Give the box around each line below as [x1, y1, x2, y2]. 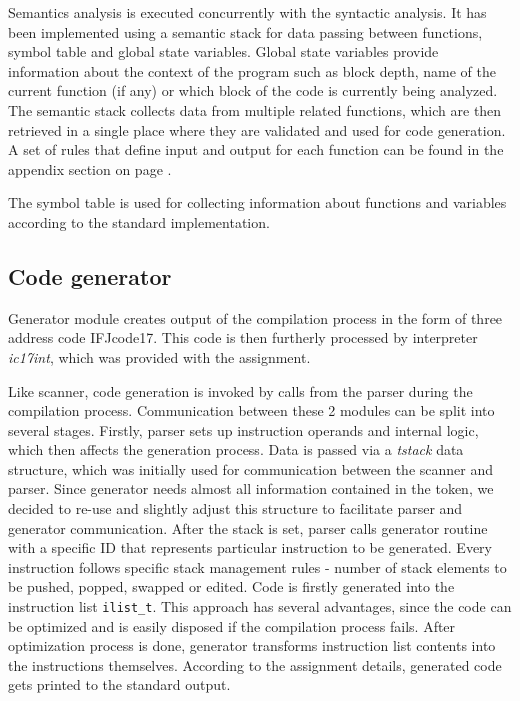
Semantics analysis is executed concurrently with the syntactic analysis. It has [8, 2, 487, 22]
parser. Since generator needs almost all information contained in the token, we [8, 478, 494, 499]
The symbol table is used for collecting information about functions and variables [8, 192, 507, 213]
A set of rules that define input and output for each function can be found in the [8, 139, 504, 160]
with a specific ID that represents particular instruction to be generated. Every [8, 537, 492, 558]
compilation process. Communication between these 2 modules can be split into [8, 400, 495, 421]
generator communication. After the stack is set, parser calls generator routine [8, 517, 488, 538]
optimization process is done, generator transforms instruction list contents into [8, 635, 496, 656]
